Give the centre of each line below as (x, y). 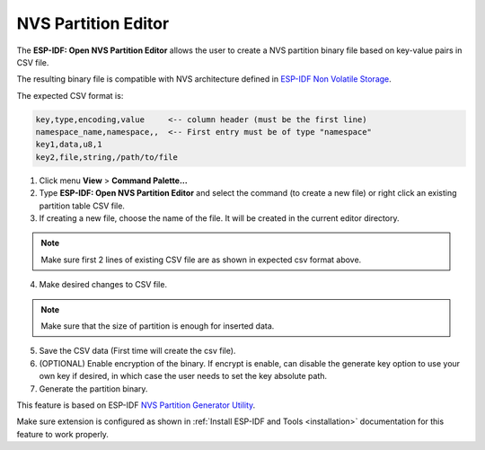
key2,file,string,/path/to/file (107, 157)
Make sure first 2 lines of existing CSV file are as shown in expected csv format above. (201, 260)
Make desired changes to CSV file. (103, 285)
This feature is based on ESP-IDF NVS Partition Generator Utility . (136, 405)
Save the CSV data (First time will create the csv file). (137, 351)
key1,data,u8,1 (69, 145)
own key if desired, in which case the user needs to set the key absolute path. (183, 376)
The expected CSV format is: (70, 95)
